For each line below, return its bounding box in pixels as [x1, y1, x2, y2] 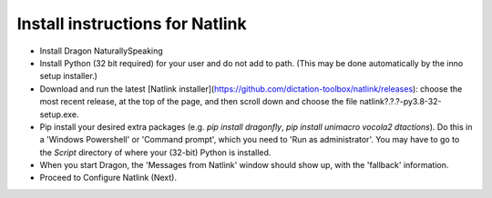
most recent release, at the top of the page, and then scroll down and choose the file [39, 96, 358, 107]
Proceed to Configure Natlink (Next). [39, 173, 178, 183]
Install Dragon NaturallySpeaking [39, 45, 163, 56]
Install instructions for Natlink [16, 14, 247, 34]
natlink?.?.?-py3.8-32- [359, 96, 442, 107]
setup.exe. [39, 109, 79, 120]
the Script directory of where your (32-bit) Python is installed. [39, 146, 272, 158]
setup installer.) [39, 71, 97, 82]
